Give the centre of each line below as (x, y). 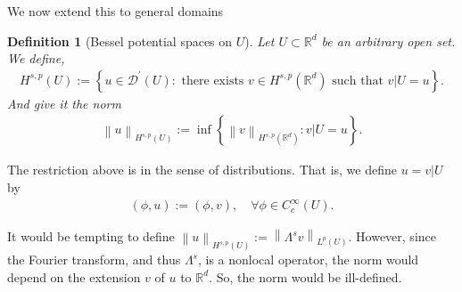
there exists (213, 81)
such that (358, 81)
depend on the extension (74, 276)
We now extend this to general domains (115, 11)
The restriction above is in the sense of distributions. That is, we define (202, 170)
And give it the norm (64, 103)
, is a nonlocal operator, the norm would (308, 260)
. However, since (392, 236)
